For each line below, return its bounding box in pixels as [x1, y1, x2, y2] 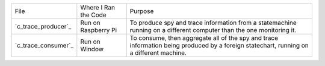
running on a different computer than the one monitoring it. [129, 26, 297, 34]
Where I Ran [80, 4, 116, 11]
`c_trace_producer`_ [14, 23, 72, 30]
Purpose [129, 7, 154, 15]
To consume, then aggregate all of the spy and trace [129, 34, 279, 42]
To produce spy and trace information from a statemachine [129, 18, 297, 27]
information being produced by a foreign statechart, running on [129, 42, 309, 49]
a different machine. [129, 49, 187, 56]
